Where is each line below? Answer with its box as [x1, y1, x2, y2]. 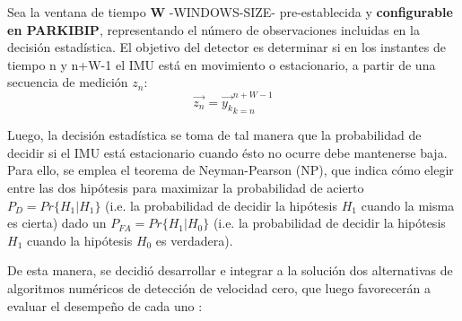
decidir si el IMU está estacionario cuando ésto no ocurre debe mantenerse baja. [7, 143, 448, 161]
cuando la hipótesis [26, 230, 133, 249]
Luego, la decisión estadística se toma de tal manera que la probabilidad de [7, 126, 422, 144]
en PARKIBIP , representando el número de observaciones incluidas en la [7, 20, 420, 39]
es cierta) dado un [7, 213, 107, 232]
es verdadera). [155, 230, 233, 249]
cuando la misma [361, 195, 455, 214]
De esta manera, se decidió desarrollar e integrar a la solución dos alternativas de [7, 261, 453, 280]
